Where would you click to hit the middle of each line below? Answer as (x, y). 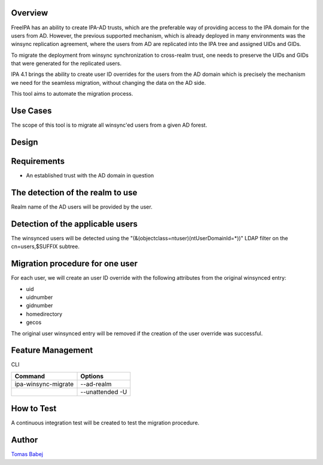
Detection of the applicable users (74, 224)
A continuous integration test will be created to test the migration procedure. (105, 423)
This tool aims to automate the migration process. (72, 94)
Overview (30, 13)
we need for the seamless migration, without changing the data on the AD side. (109, 82)
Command (30, 376)
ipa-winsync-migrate (44, 384)
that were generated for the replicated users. (66, 63)
